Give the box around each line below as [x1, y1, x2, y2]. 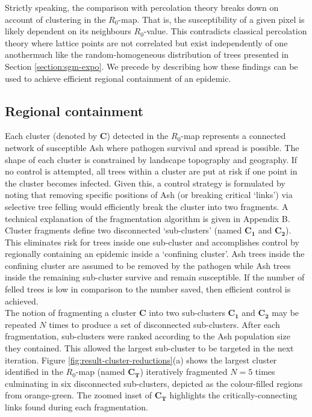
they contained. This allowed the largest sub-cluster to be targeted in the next [5, 342, 294, 354]
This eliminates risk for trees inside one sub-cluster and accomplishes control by [5, 235, 299, 248]
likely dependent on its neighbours [5, 25, 131, 37]
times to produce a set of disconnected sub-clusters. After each [49, 318, 280, 330]
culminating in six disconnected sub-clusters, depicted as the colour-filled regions [5, 377, 303, 389]
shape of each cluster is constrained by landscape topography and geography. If [5, 153, 298, 165]
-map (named [75, 365, 125, 378]
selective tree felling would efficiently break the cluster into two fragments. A [5, 200, 289, 212]
